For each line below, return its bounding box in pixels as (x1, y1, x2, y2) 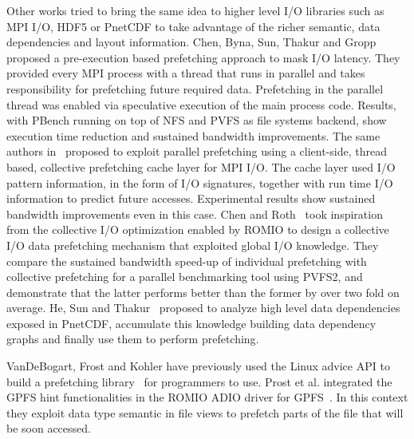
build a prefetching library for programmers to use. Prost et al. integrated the (6, 373, 392, 390)
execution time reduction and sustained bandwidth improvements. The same (6, 127, 380, 144)
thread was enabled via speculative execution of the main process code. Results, (6, 96, 396, 113)
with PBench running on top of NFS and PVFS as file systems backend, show (6, 112, 387, 129)
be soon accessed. (6, 420, 91, 437)
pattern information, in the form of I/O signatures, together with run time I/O (6, 174, 393, 191)
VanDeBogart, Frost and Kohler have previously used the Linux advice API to (6, 358, 390, 374)
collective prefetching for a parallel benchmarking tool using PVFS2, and (6, 268, 363, 285)
